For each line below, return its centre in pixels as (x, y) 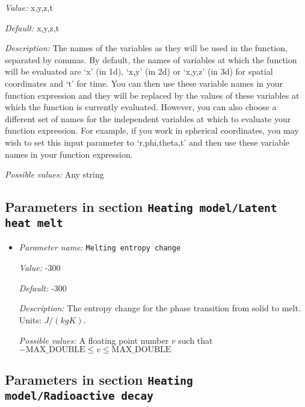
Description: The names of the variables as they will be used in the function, (146, 48)
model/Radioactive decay (79, 396)
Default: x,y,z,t (32, 27)
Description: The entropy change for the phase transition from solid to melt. (160, 308)
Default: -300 (43, 287)
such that (196, 340)
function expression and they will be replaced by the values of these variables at (152, 95)
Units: (30, 319)
